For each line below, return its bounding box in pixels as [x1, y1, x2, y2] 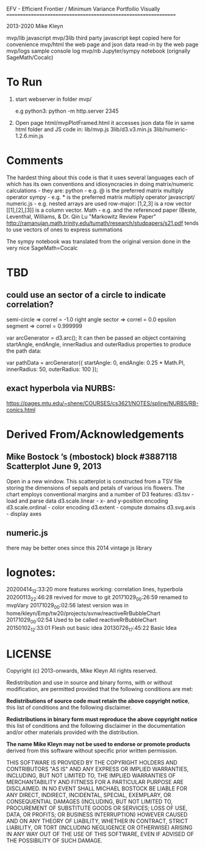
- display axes [6, 510, 41, 517]
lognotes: [6, 566, 56, 579]
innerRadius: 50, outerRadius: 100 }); [6, 365, 99, 373]
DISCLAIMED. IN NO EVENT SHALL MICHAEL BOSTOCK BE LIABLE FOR [6, 785, 188, 792]
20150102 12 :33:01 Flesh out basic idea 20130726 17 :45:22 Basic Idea [6, 624, 177, 633]
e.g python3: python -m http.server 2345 [15, 107, 119, 114]
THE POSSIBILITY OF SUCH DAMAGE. [6, 837, 103, 844]
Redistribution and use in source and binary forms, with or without [6, 679, 173, 686]
